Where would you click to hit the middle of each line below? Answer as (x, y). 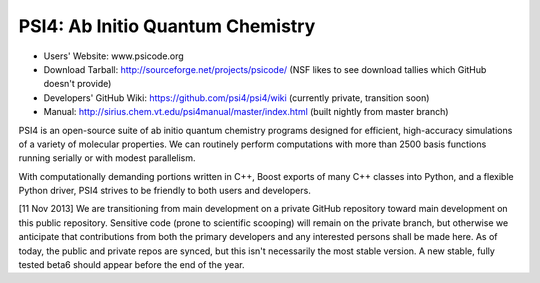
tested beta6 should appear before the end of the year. (131, 265)
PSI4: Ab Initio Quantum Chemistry (167, 26)
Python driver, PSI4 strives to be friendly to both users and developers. (165, 191)
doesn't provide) (77, 84)
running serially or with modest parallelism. (107, 158)
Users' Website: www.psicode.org (113, 56)
